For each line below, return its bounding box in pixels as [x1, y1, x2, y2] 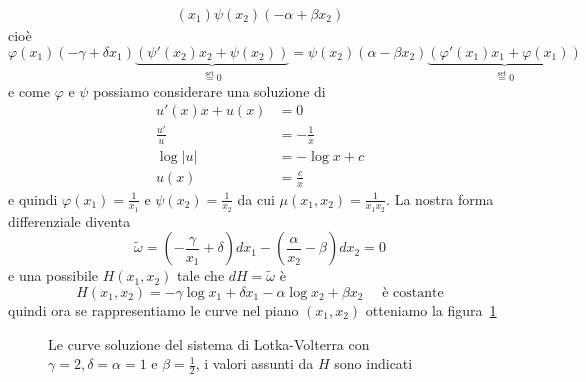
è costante [382, 285, 444, 300]
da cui [237, 188, 275, 209]
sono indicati [334, 353, 413, 374]
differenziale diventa [8, 210, 131, 231]
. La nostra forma [386, 188, 494, 209]
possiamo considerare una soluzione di [93, 80, 326, 101]
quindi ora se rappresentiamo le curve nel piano [8, 299, 299, 320]
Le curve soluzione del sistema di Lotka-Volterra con [48, 333, 370, 354]
